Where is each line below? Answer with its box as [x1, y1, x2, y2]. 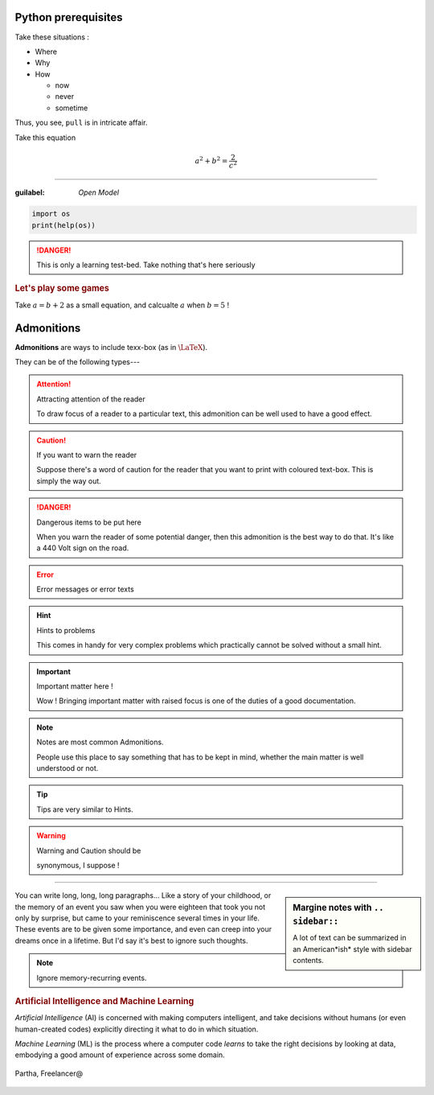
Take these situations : [14, 32, 90, 42]
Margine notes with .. [293, 902, 385, 913]
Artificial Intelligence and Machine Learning [14, 996, 194, 1007]
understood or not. [36, 763, 99, 772]
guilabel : [14, 187, 45, 197]
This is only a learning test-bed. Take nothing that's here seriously [36, 260, 256, 270]
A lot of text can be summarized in [293, 933, 407, 943]
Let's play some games [14, 282, 110, 294]
